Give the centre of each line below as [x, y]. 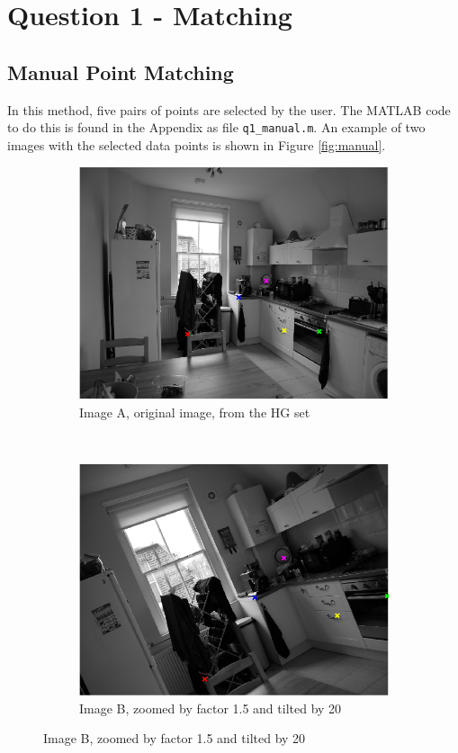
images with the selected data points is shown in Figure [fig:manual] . [197, 144]
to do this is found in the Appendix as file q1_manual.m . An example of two [216, 127]
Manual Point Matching [121, 72]
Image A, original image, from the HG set [195, 412]
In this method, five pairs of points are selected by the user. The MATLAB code [229, 109]
